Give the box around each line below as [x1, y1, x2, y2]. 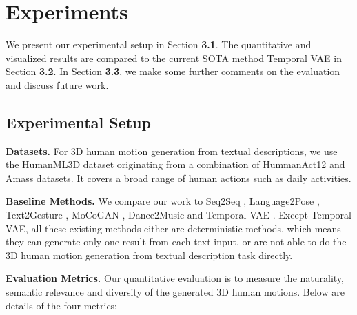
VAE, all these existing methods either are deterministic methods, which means [6, 221, 341, 235]
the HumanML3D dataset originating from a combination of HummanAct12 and [6, 157, 345, 172]
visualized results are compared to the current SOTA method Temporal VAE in [6, 50, 342, 65]
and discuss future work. [6, 77, 109, 92]
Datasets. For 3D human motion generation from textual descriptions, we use [6, 143, 338, 158]
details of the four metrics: [6, 298, 118, 312]
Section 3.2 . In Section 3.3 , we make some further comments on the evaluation [6, 64, 340, 79]
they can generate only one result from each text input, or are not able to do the [6, 234, 347, 249]
